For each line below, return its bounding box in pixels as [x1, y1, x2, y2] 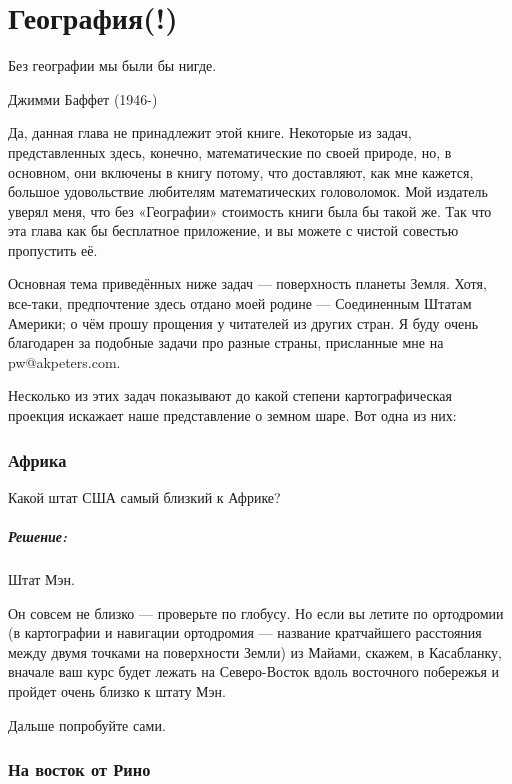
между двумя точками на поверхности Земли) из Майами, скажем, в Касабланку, [8, 641, 502, 662]
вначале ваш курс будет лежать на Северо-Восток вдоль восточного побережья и [8, 661, 500, 682]
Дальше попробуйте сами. [8, 714, 166, 735]
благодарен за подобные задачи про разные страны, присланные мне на [8, 332, 444, 353]
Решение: [8, 526, 67, 547]
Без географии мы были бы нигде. [8, 55, 217, 76]
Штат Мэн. [8, 569, 75, 589]
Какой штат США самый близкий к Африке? [8, 486, 281, 507]
